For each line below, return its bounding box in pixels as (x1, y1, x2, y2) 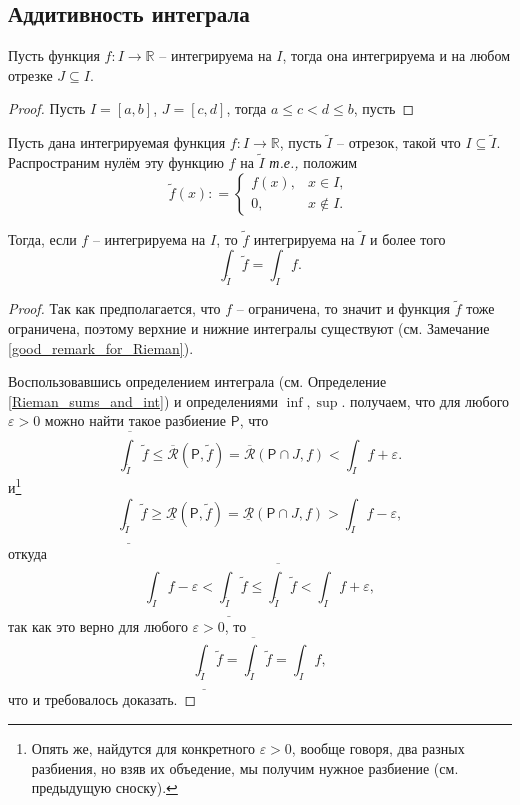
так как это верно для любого (8, 616, 188, 637)
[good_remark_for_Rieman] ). (8, 337, 194, 358)
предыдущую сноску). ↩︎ (31, 777, 178, 798)
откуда (8, 542, 47, 563)
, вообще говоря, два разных (291, 738, 465, 759)
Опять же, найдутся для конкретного (31, 738, 255, 759)
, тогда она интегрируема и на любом (282, 45, 511, 66)
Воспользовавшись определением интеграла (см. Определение (8, 371, 387, 392)
